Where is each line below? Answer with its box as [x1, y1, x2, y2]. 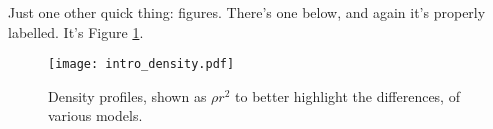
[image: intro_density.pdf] [48, 57, 235, 72]
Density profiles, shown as [48, 85, 207, 106]
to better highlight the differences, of [235, 85, 460, 106]
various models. [48, 105, 143, 126]
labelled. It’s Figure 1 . [8, 21, 144, 42]
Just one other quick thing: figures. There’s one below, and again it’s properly [8, 2, 486, 22]
